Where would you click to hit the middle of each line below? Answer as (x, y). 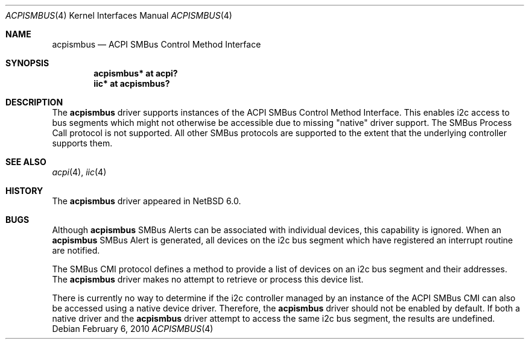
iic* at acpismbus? (132, 83)
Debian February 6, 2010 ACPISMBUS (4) (133, 329)
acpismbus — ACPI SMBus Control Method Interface (157, 44)
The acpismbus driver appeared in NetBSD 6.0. (147, 201)
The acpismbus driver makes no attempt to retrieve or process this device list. (208, 279)
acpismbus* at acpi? (136, 73)
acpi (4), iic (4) (79, 172)
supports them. (82, 143)
